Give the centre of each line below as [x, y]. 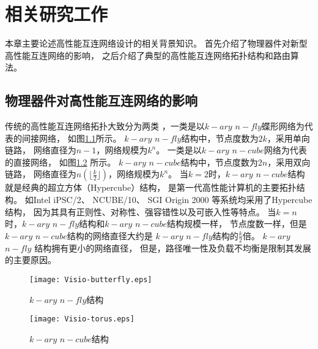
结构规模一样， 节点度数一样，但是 [237, 224]
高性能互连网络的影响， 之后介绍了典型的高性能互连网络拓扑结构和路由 [148, 55]
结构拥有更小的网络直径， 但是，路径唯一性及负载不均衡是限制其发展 [173, 247]
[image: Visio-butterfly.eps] [91, 279]
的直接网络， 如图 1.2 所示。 [61, 162]
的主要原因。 [31, 260]
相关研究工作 [57, 14]
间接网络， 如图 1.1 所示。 [72, 138]
